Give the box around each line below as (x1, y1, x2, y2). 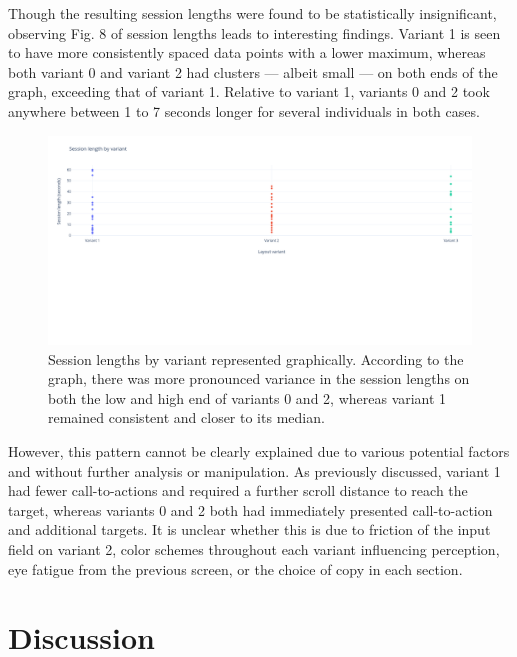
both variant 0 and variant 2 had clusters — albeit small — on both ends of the (8, 61, 498, 82)
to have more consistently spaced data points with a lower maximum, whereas (8, 42, 486, 63)
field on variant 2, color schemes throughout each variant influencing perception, (8, 539, 500, 560)
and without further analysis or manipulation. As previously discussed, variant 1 (8, 460, 501, 481)
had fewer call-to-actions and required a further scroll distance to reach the (8, 480, 468, 501)
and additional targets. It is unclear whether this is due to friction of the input (8, 519, 491, 540)
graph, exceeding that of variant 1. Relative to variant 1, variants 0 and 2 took (8, 81, 490, 102)
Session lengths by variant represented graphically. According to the (48, 348, 464, 369)
